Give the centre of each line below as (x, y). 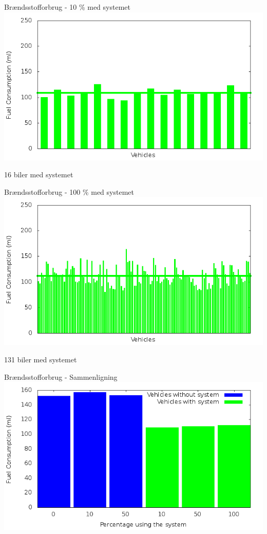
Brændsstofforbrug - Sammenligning (61, 376)
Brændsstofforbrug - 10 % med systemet (67, 7)
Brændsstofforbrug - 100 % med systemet (69, 191)
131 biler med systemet (41, 359)
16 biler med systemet (39, 174)
